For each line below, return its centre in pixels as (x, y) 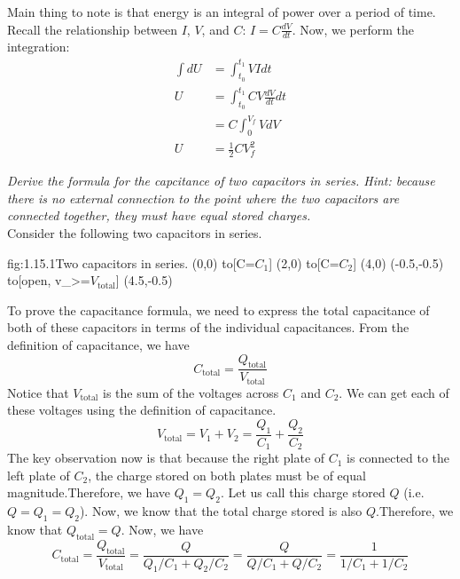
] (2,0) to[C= (304, 262)
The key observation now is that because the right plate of (166, 458)
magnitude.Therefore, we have (89, 492)
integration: (39, 47)
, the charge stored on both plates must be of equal (227, 475)
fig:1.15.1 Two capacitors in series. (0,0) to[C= (131, 262)
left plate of (39, 475)
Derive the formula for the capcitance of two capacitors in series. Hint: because (221, 181)
